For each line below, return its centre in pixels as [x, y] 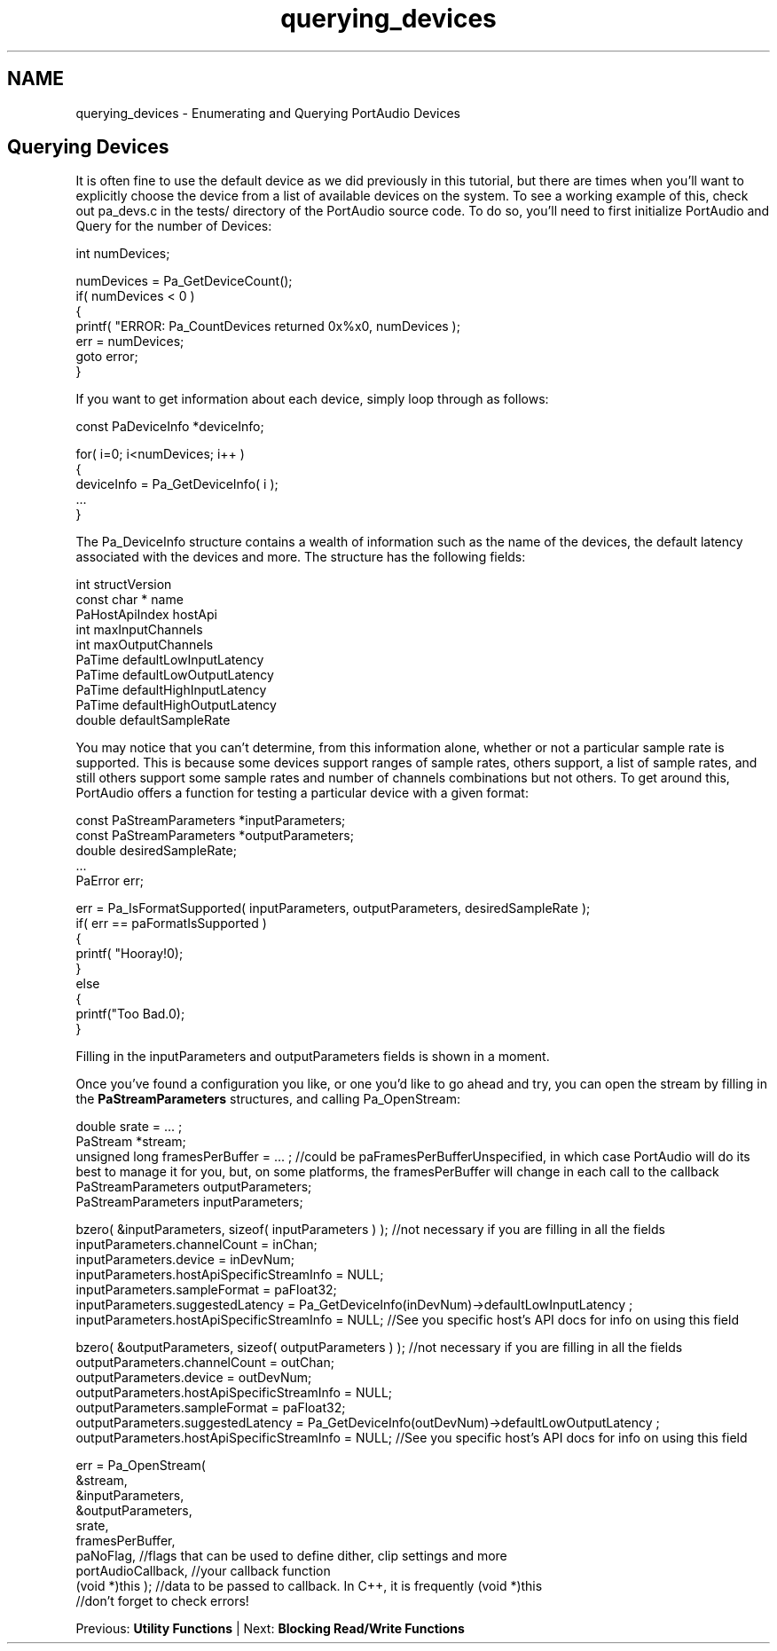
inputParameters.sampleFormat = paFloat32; [206, 1290]
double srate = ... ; [129, 1127]
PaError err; [110, 881]
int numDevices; [123, 254]
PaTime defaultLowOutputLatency [175, 675]
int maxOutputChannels [145, 645]
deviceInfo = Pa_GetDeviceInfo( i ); [177, 484]
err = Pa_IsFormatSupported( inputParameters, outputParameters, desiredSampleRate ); [333, 908]
